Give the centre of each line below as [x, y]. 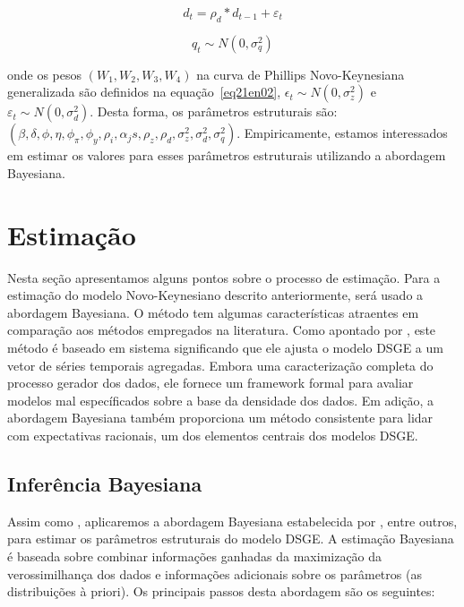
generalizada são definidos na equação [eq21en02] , [144, 92]
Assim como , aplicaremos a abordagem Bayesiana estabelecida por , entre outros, [232, 521]
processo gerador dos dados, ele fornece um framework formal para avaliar [211, 383]
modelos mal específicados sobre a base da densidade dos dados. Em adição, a [221, 400]
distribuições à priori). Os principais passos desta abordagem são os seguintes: [221, 591]
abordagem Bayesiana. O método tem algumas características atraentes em [213, 312]
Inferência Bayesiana [105, 484]
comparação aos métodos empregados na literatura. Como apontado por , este [222, 330]
